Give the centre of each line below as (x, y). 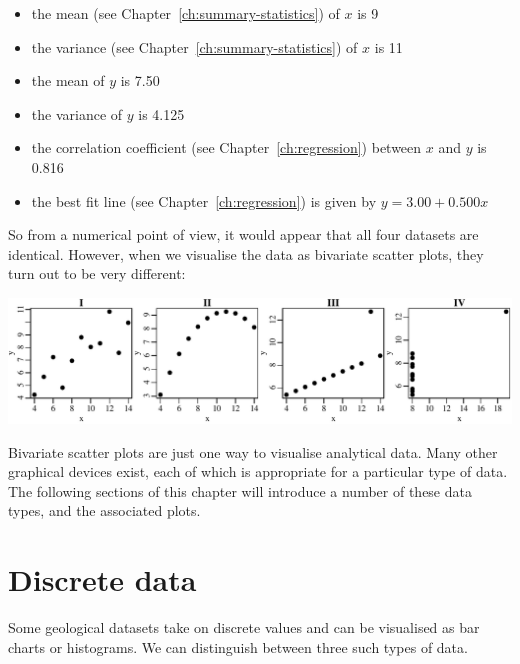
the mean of (68, 80)
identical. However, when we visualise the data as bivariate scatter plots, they (246, 253)
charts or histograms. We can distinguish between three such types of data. (238, 646)
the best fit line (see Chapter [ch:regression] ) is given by (204, 200)
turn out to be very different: (97, 273)
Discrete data (102, 579)
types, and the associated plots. (104, 510)
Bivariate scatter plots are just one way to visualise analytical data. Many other (253, 451)
